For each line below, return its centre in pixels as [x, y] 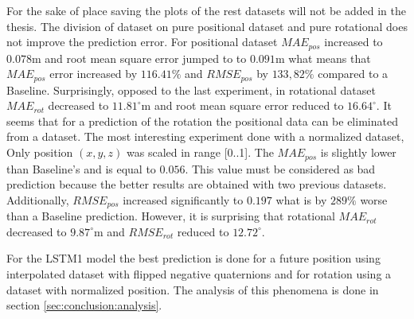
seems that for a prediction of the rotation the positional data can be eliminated [202, 121]
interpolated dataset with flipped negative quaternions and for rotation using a [199, 273]
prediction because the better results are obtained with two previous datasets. [197, 184]
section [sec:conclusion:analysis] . [84, 305]
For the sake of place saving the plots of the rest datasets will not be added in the [206, 10]
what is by [301, 199]
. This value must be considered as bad [280, 168]
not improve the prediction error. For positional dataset [142, 42]
